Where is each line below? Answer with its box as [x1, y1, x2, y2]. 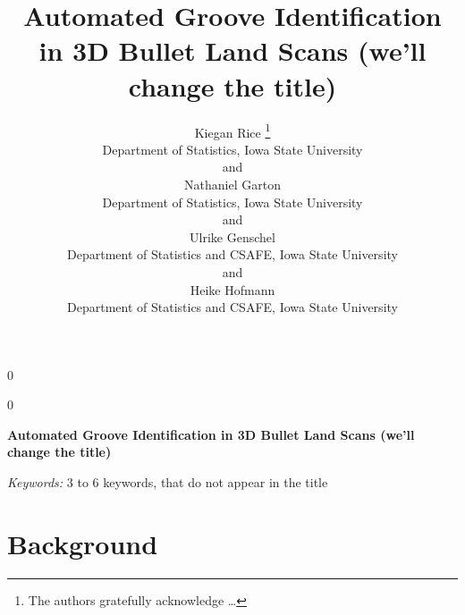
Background [7, 525, 158, 561]
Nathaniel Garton [184, 174, 281, 193]
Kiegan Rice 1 [194, 120, 271, 141]
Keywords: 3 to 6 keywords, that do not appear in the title [7, 473, 328, 492]
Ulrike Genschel [190, 227, 275, 246]
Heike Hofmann [190, 280, 275, 299]
